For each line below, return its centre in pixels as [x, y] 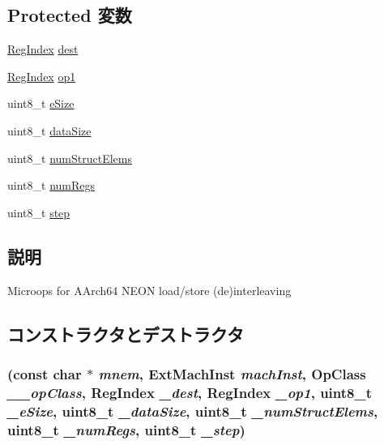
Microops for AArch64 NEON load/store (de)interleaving [149, 290]
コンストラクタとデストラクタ [126, 334]
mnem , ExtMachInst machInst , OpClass [232, 373]
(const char [45, 373]
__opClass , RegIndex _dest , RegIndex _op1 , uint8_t [190, 392]
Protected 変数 [70, 15]
